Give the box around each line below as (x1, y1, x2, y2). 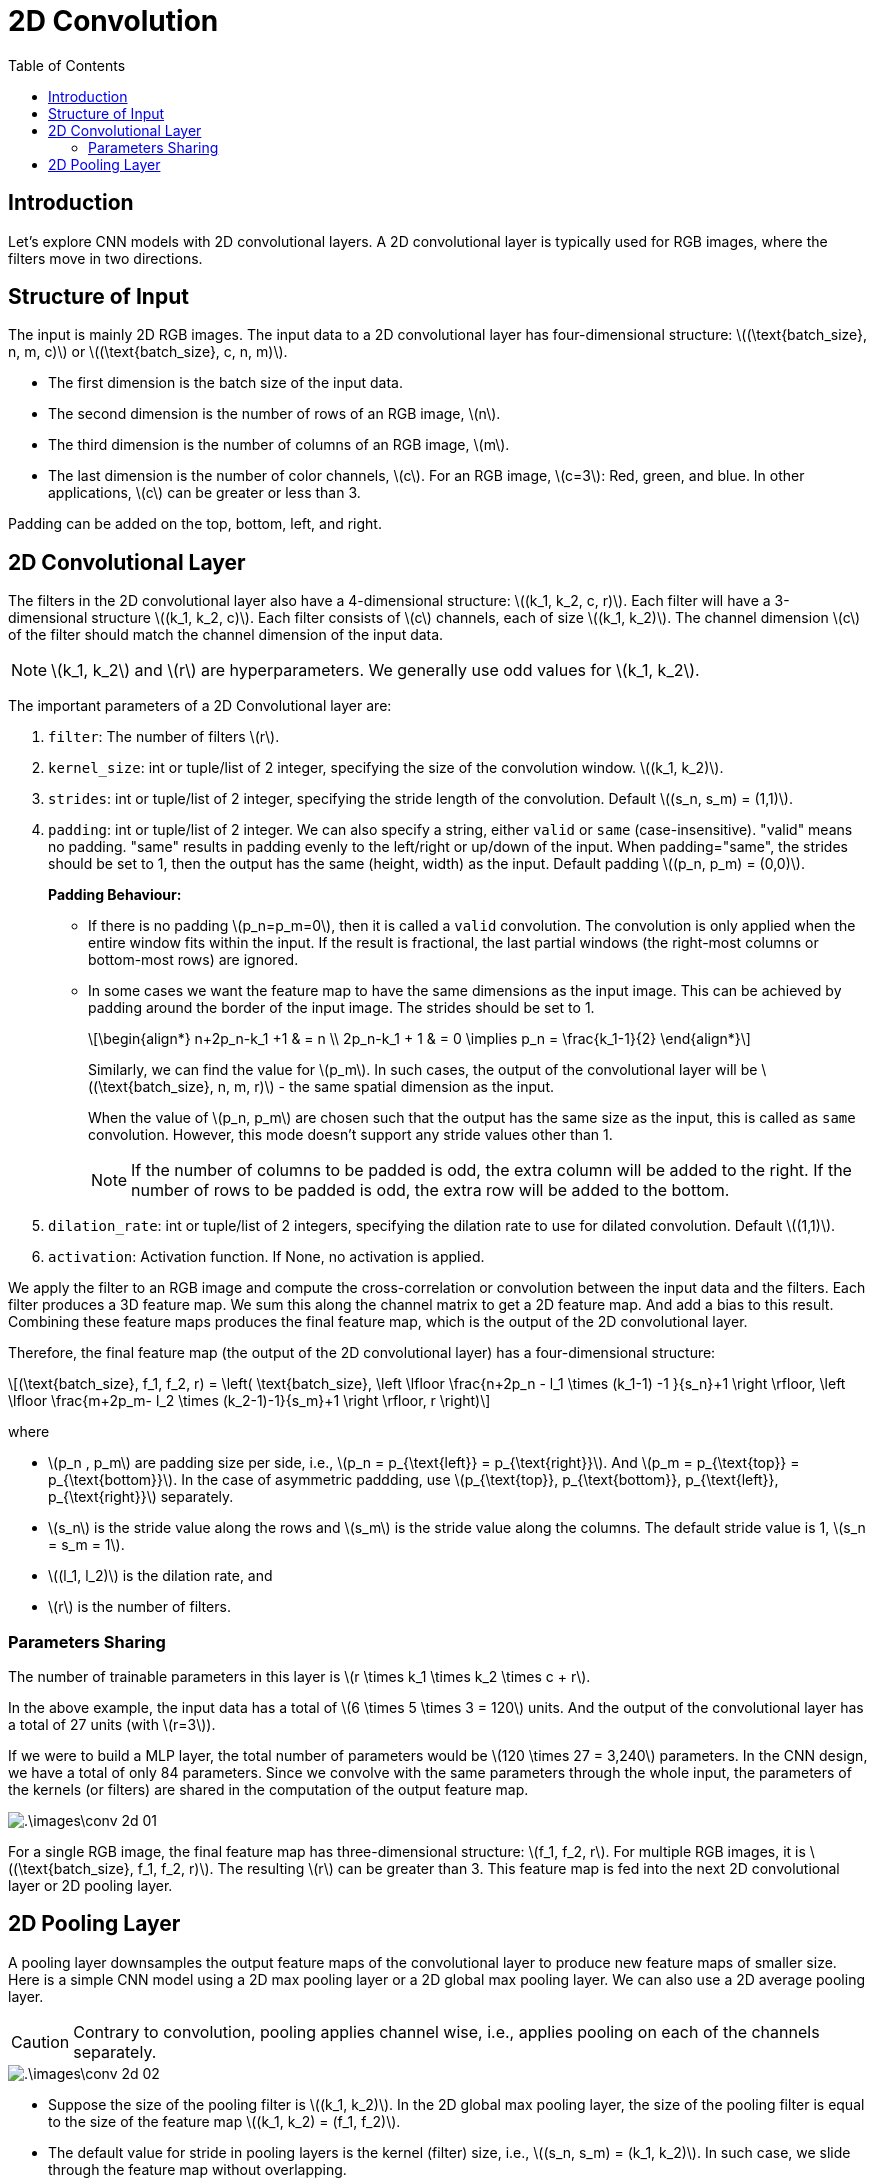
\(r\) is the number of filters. (48, 1598, 231, 1616)
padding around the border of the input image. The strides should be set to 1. (88, 999, 595, 1017)
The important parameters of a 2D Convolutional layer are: (8, 697, 392, 715)
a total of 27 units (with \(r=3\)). (8, 1716, 216, 1734)
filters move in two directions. (8, 249, 203, 267)
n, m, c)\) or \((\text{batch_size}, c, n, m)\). (8, 343, 288, 361)
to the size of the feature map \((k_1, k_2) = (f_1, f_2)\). (48, 2112, 401, 2130)
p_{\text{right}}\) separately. (48, 1488, 234, 1506)
